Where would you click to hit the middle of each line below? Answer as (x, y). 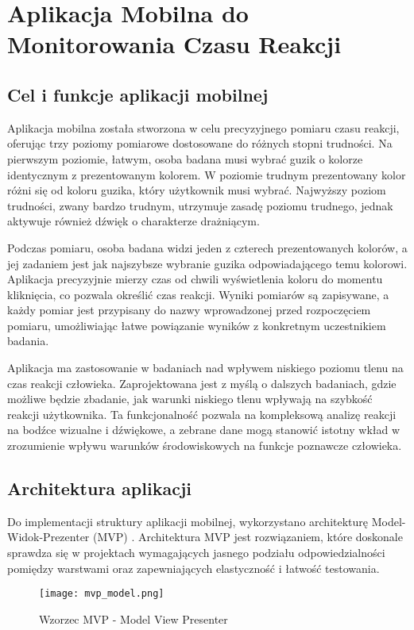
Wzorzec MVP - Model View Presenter (133, 618)
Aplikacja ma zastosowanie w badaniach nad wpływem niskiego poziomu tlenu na (205, 368)
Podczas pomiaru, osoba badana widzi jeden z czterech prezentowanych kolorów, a (207, 247)
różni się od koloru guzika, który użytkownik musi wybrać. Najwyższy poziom (197, 190)
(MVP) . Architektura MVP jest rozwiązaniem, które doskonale (248, 537)
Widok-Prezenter (48, 537)
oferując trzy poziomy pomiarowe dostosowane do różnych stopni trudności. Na (200, 143)
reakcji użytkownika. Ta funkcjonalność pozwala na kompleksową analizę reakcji (202, 414)
